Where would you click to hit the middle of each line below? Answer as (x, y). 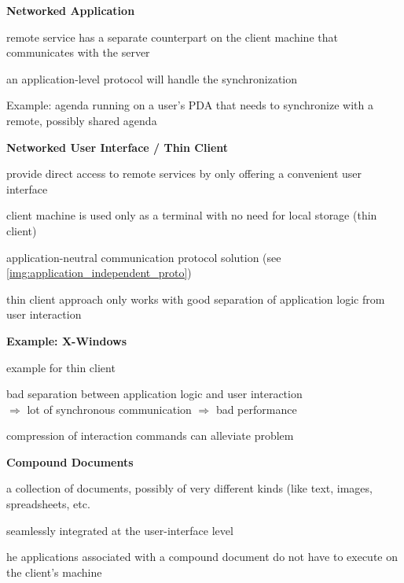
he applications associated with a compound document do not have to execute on (202, 557)
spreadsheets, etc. (48, 504)
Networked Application (71, 10)
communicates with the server (78, 52)
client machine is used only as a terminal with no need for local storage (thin (192, 215)
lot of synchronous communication (109, 409)
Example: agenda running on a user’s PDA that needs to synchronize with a (190, 105)
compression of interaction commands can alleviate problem (150, 435)
